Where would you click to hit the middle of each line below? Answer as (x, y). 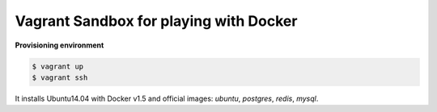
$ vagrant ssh (60, 77)
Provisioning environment (59, 45)
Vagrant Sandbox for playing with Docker (156, 21)
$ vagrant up (58, 66)
